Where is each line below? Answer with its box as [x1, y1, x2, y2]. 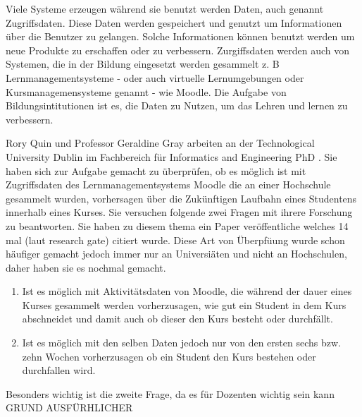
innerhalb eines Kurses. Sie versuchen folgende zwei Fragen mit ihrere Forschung [6, 205, 353, 219]
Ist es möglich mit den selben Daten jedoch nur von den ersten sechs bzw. [22, 335, 341, 350]
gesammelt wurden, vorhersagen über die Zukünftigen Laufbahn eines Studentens [6, 191, 357, 205]
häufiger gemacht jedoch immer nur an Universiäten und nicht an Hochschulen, [6, 246, 347, 261]
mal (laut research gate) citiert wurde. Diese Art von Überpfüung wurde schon [6, 232, 345, 247]
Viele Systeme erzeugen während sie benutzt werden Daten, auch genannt [6, 1, 324, 16]
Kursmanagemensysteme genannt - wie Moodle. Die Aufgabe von [6, 84, 287, 99]
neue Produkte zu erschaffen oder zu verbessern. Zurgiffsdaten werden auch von [6, 42, 350, 57]
